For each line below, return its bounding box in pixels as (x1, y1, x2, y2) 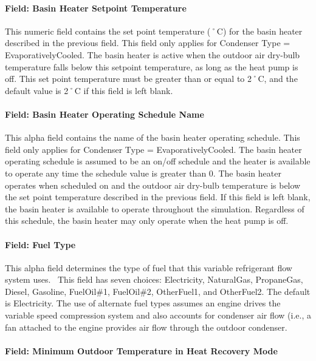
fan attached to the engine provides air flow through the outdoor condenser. (5, 320, 287, 333)
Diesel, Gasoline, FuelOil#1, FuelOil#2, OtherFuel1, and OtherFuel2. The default (5, 285, 311, 297)
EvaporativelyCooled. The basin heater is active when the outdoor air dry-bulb (5, 48, 300, 61)
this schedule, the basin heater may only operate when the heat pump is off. (5, 214, 289, 227)
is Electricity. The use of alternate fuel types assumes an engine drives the (5, 297, 281, 309)
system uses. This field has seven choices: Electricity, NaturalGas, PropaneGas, (5, 273, 303, 286)
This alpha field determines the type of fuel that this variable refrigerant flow (5, 261, 292, 274)
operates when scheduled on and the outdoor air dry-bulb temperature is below (5, 178, 301, 191)
